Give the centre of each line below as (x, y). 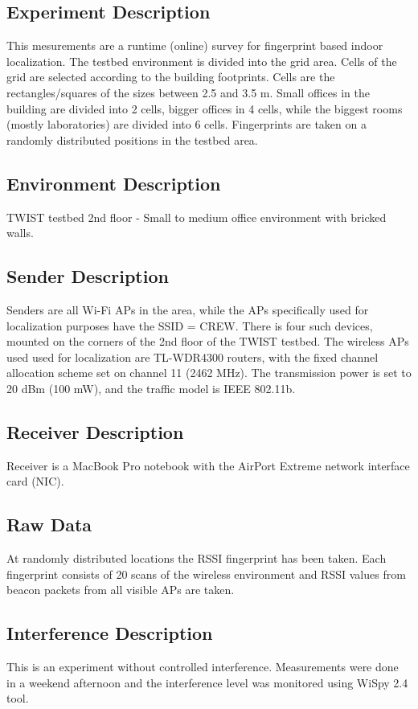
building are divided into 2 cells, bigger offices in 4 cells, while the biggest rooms (205, 108)
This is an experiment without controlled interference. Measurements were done (203, 667)
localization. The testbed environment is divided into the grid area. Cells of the (202, 61)
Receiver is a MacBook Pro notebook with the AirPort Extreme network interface (208, 465)
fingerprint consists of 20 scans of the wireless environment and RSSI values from (206, 574)
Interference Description (110, 633)
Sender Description (88, 276)
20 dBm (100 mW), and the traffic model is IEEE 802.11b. (151, 388)
